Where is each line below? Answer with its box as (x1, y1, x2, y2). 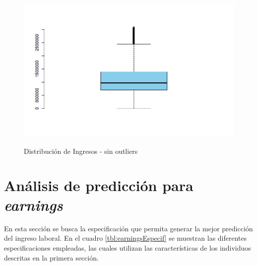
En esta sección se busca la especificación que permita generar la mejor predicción (4, 223, 253, 233)
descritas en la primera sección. (4, 252, 99, 263)
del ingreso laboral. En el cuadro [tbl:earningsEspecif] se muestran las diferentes (4, 233, 247, 243)
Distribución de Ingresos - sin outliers (24, 145, 138, 156)
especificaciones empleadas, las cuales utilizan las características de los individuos (4, 243, 251, 253)
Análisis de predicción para (4, 175, 193, 195)
